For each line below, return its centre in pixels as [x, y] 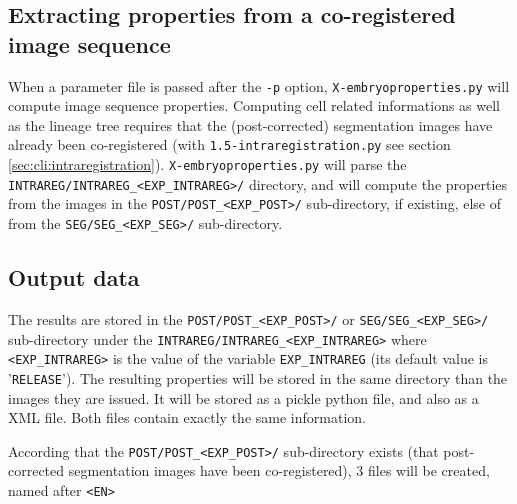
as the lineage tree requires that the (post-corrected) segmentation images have [250, 124]
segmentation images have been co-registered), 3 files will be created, [279, 470]
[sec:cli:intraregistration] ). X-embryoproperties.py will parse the [207, 164]
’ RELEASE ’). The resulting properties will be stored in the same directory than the [258, 377]
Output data [74, 277]
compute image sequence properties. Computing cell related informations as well [254, 105]
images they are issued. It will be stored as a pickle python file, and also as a [243, 397]
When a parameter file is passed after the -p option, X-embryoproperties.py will [259, 85]
